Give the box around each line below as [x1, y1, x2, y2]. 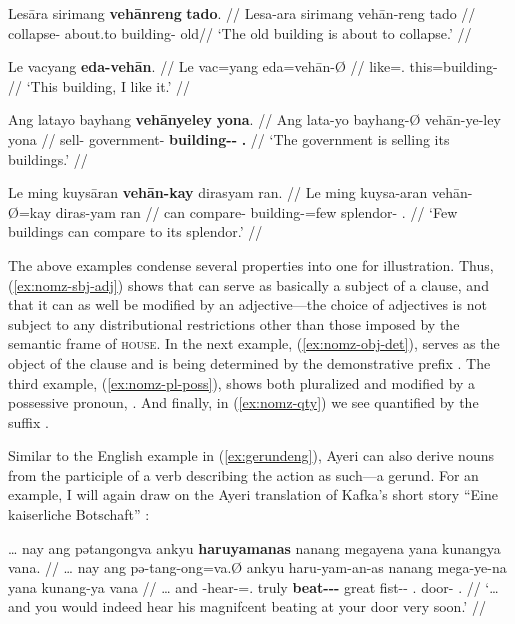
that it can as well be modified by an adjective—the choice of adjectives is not [8, 294, 487, 315]
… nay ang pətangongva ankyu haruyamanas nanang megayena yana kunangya [8, 537, 501, 558]
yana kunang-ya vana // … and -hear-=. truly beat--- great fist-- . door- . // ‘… [8, 576, 499, 597]
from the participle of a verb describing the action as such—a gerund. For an [8, 464, 479, 485]
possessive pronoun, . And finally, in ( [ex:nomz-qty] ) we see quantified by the [8, 392, 479, 413]
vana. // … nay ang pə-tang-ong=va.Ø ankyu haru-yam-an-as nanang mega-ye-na [8, 557, 507, 578]
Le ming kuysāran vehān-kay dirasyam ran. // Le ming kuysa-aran [8, 182, 428, 203]
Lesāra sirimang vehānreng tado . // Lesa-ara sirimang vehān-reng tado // [8, 3, 476, 23]
